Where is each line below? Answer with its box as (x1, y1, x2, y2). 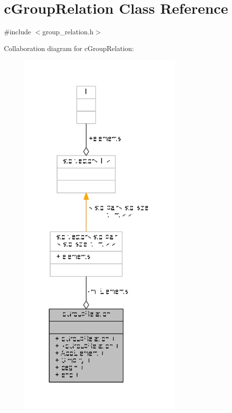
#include (4, 26, 31, 37)
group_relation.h (42, 26, 94, 37)
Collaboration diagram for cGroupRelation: (4, 43, 134, 53)
